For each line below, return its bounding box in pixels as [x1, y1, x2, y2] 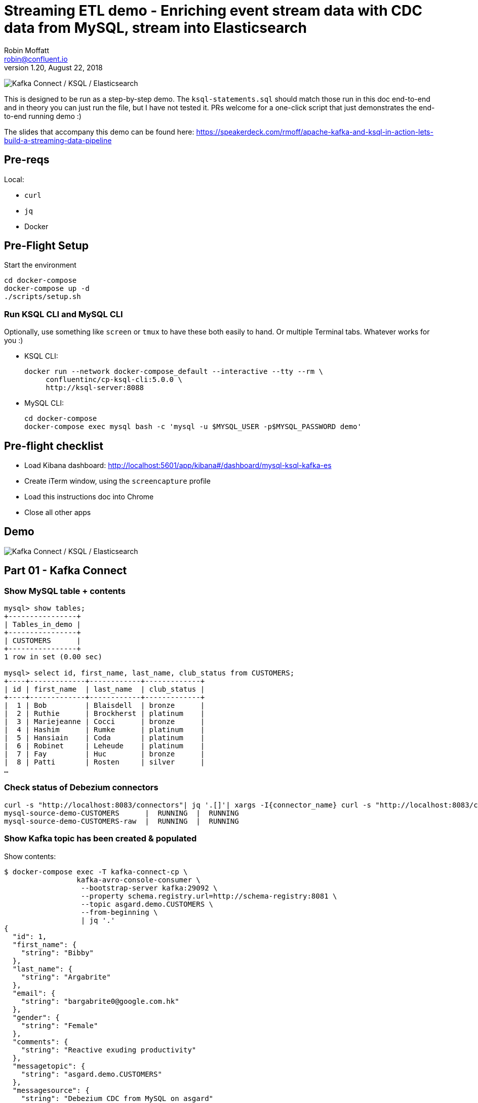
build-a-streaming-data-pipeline [4, 136, 112, 145]
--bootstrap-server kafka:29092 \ [81, 883, 218, 892]
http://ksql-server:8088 [46, 384, 144, 392]
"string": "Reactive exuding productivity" [21, 1045, 196, 1054]
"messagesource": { [12, 1086, 90, 1094]
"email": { [12, 989, 56, 997]
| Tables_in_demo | [4, 620, 81, 629]
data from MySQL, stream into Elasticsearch [4, 19, 307, 36]
